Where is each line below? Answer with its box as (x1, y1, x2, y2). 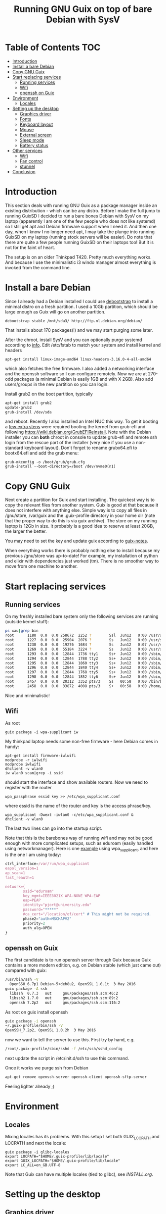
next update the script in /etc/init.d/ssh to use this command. (5, 1056, 129, 1062)
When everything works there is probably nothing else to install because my (5, 548, 160, 554)
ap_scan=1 (5, 870, 26, 876)
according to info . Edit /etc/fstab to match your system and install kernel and (5, 342, 161, 348)
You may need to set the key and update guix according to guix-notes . (5, 538, 148, 544)
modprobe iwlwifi (5, 761, 41, 767)
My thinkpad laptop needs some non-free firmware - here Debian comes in (5, 738, 158, 744)
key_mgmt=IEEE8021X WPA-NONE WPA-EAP (23, 893, 100, 898)
